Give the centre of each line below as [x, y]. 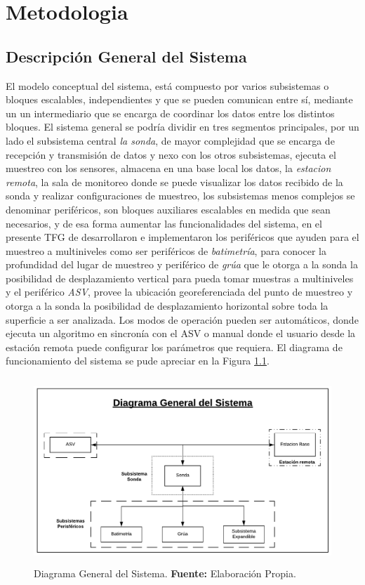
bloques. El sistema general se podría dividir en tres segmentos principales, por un [182, 127]
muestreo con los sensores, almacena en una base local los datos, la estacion [168, 168]
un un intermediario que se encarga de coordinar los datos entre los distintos [170, 113]
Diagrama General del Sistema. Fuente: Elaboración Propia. [165, 573]
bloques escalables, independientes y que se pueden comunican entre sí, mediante [179, 99]
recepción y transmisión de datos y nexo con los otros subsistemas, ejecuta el [171, 154]
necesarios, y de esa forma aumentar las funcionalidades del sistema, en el [164, 223]
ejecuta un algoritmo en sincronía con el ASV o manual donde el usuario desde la [181, 333]
